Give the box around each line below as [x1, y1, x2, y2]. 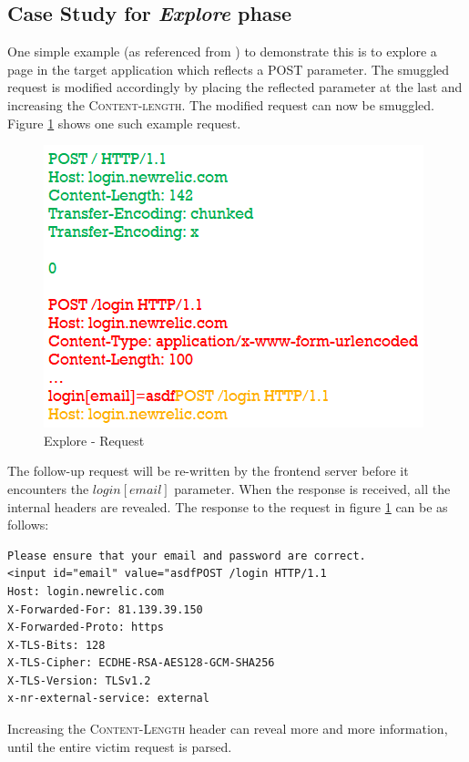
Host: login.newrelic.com [7, 584, 164, 598]
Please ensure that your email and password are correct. [7, 549, 366, 562]
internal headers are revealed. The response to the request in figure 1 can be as [7, 497, 448, 516]
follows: [7, 515, 49, 534]
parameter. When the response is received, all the [174, 479, 451, 498]
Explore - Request [44, 430, 145, 449]
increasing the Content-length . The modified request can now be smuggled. [7, 95, 434, 114]
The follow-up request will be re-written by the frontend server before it [7, 461, 409, 480]
